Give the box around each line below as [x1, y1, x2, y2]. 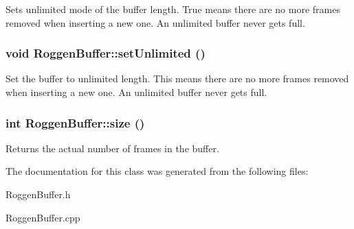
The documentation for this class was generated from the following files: [5, 164, 309, 178]
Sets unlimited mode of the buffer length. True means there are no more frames [5, 2, 340, 16]
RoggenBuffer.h [5, 187, 71, 201]
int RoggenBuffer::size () [5, 114, 145, 131]
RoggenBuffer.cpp [5, 210, 80, 224]
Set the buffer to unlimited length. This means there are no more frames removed [5, 71, 349, 86]
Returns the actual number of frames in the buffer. [5, 141, 219, 155]
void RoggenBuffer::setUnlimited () [5, 45, 206, 62]
